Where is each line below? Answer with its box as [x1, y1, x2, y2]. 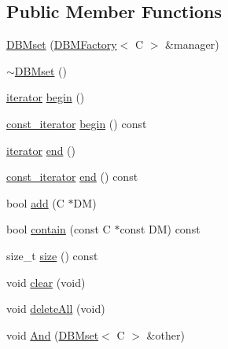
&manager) [165, 36, 219, 53]
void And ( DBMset [6, 326, 99, 343]
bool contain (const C [6, 221, 111, 237]
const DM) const [120, 221, 200, 237]
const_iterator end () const [6, 168, 138, 185]
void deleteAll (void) [6, 300, 105, 317]
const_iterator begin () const [6, 115, 147, 131]
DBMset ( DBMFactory [6, 36, 117, 53]
